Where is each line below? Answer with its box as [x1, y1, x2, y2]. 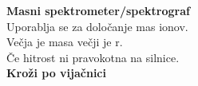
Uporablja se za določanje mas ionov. [6, 18, 188, 34]
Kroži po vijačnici [6, 64, 106, 81]
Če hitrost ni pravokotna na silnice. [6, 49, 180, 65]
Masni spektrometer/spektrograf [6, 2, 190, 18]
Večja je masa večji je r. [6, 33, 123, 50]
